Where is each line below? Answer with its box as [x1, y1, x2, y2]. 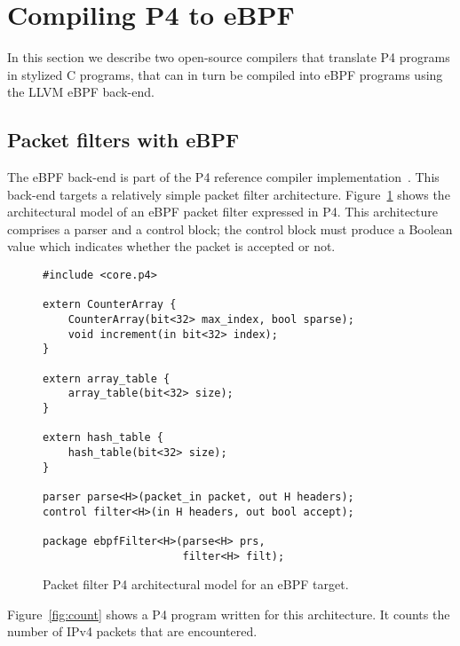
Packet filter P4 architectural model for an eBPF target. [43, 575, 349, 594]
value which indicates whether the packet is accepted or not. [7, 237, 336, 256]
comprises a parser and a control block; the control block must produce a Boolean [7, 219, 453, 238]
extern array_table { [43, 372, 171, 385]
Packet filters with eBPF [7, 126, 240, 154]
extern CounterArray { [43, 298, 177, 311]
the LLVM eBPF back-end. [7, 83, 155, 101]
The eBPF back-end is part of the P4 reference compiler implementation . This [7, 168, 440, 186]
